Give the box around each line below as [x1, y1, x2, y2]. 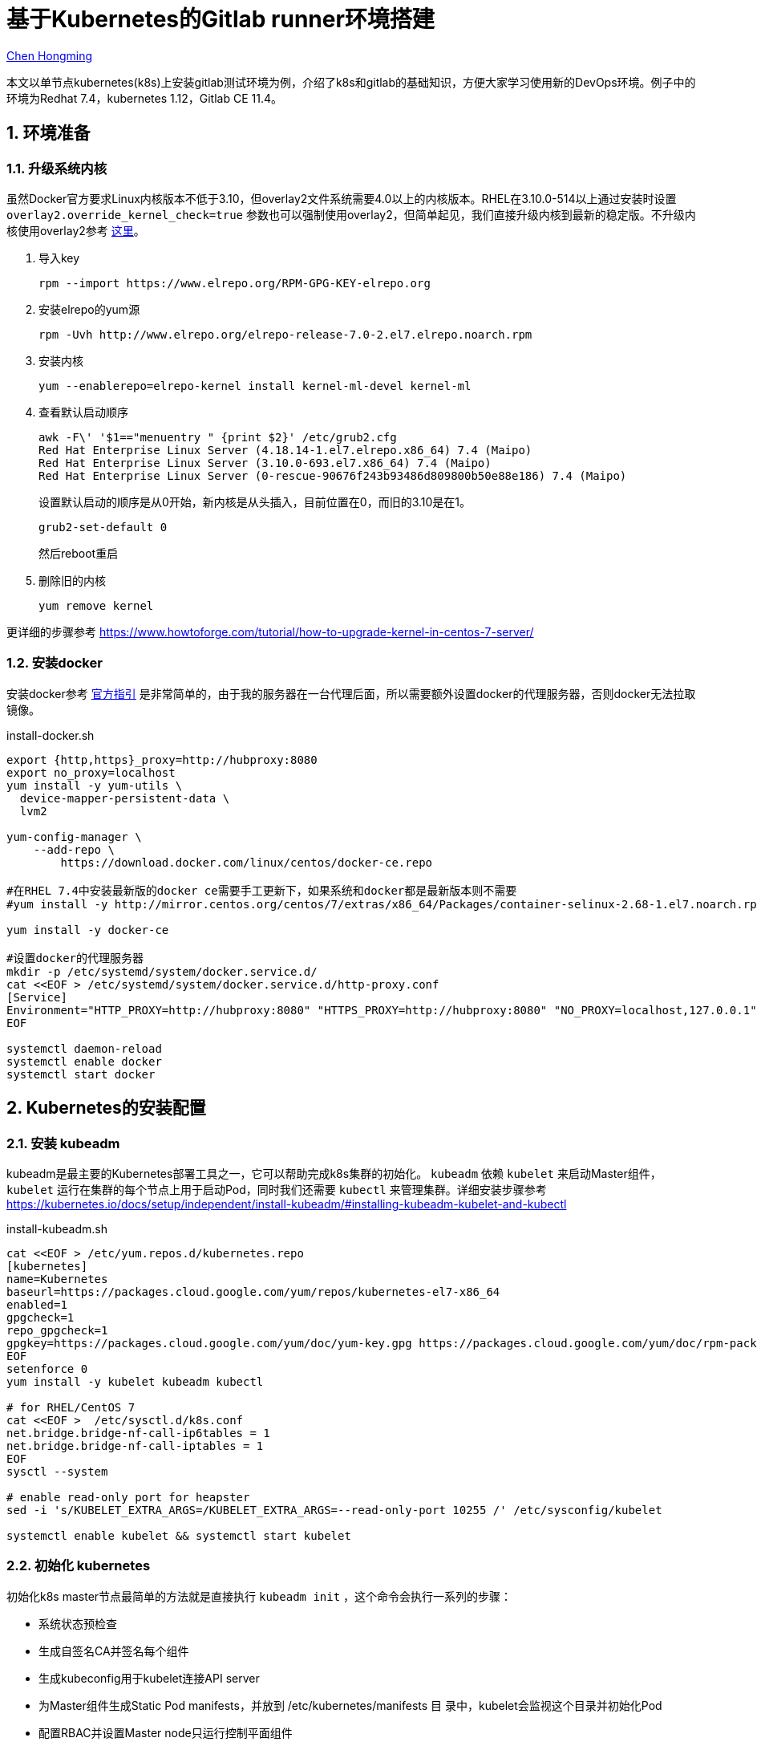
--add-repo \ [33, 843, 115, 856]
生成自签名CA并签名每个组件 [38, 1643, 189, 1658]
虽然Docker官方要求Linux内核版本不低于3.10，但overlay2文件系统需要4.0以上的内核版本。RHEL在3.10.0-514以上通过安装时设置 [6, 191, 677, 205]
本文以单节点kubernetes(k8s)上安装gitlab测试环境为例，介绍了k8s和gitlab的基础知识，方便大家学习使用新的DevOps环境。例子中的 [6, 75, 696, 89]
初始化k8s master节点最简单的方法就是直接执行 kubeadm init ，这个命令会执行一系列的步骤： [6, 1589, 512, 1603]
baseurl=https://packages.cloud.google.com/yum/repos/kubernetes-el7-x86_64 [6, 1285, 500, 1298]
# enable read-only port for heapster [6, 1490, 250, 1504]
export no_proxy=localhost [6, 765, 176, 779]
